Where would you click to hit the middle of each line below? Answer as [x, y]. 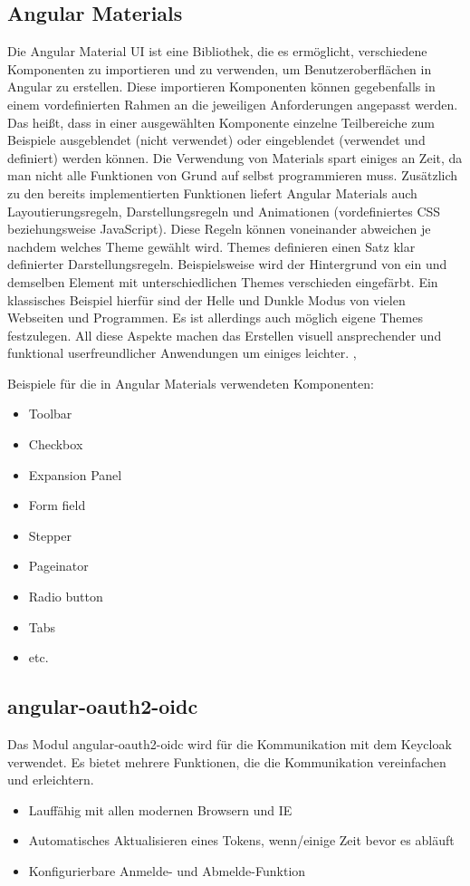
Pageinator [58, 566]
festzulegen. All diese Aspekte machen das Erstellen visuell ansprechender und [225, 335]
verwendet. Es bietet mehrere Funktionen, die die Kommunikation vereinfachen [227, 761]
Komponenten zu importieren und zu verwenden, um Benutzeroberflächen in [220, 68]
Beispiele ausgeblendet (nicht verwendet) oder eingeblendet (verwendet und [216, 140]
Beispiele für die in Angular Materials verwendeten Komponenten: [191, 383]
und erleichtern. [51, 780]
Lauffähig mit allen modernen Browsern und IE [160, 809]
